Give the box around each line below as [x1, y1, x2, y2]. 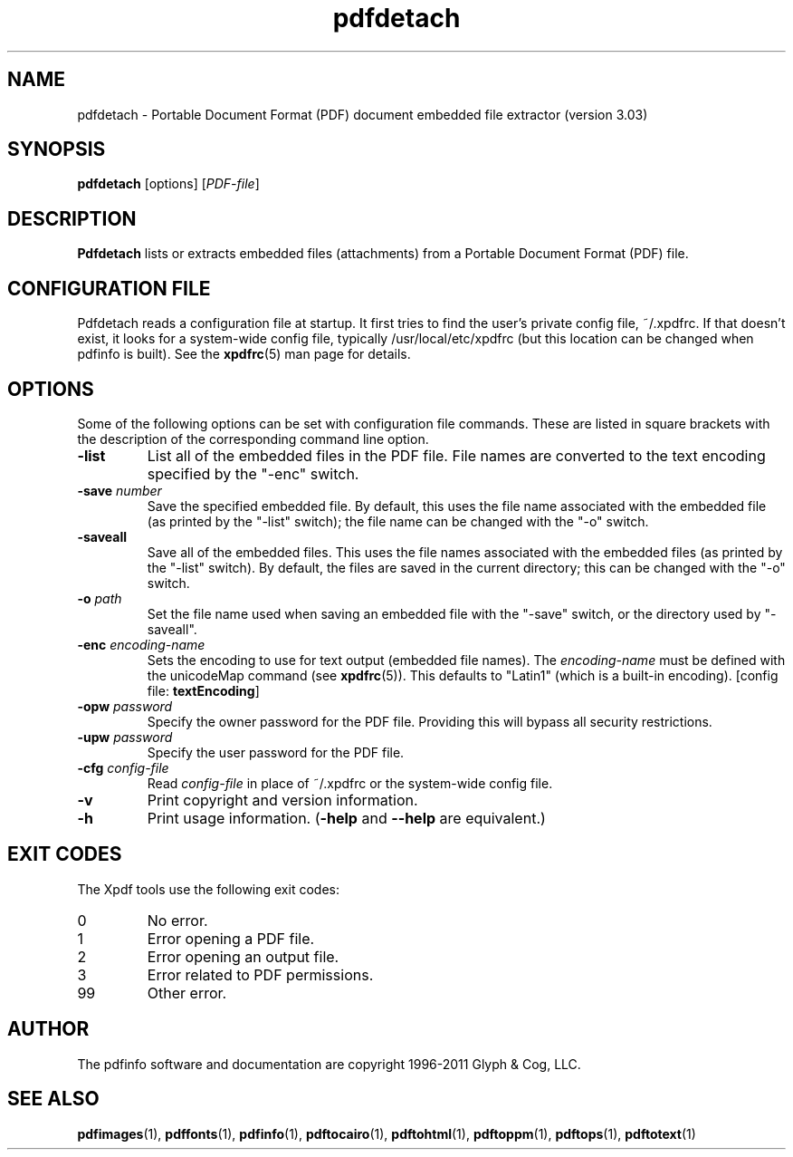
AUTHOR [7, 1017, 90, 1041]
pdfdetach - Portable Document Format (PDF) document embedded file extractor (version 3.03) [77, 106, 648, 122]
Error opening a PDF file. [147, 929, 315, 948]
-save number [77, 482, 162, 498]
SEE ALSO [7, 1087, 100, 1111]
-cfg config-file [77, 759, 169, 776]
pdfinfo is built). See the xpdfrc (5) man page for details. [77, 346, 411, 362]
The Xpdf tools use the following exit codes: [77, 881, 339, 897]
